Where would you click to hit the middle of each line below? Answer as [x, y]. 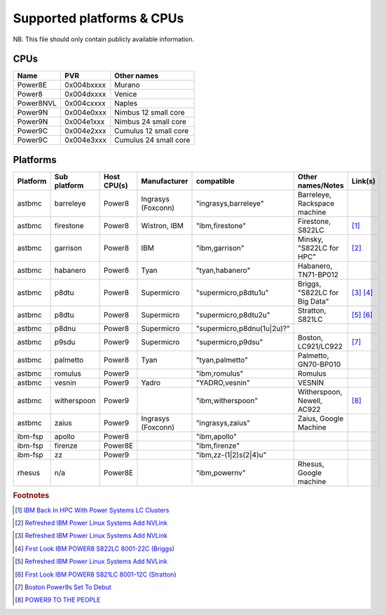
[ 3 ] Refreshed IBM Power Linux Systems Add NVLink [91, 536]
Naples [126, 104]
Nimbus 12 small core [150, 113]
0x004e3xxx [85, 140]
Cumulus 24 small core [152, 140]
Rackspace [316, 203]
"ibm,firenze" [218, 446]
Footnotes [31, 495]
